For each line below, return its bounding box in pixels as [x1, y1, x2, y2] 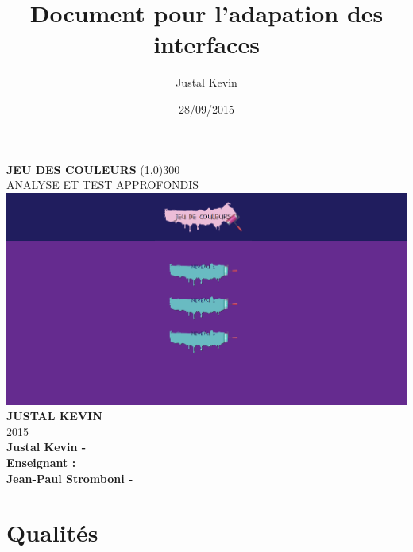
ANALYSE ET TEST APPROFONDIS [6, 176, 199, 193]
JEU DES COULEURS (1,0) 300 [6, 160, 180, 177]
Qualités [6, 516, 98, 549]
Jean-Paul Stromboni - [6, 469, 133, 486]
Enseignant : [6, 454, 76, 471]
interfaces [153, 28, 260, 60]
